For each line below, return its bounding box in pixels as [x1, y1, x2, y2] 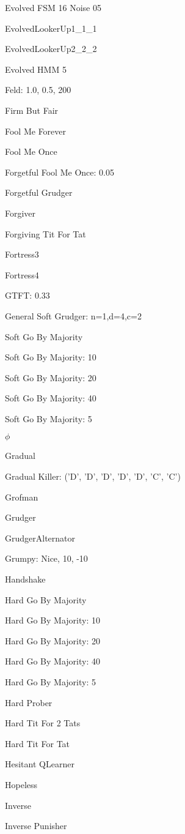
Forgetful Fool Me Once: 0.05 [5, 165, 114, 178]
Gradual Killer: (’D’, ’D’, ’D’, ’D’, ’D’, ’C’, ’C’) [5, 470, 181, 483]
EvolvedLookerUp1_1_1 [5, 21, 97, 34]
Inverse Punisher [5, 819, 67, 832]
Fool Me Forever [5, 124, 67, 137]
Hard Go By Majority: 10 [5, 614, 100, 627]
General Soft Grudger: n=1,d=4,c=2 [5, 309, 142, 322]
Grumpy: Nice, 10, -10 [5, 552, 88, 565]
